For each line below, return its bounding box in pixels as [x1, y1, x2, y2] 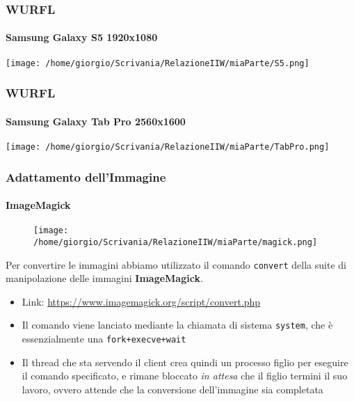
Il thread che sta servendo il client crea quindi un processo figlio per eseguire [22, 354, 348, 369]
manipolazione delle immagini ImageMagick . [6, 271, 203, 285]
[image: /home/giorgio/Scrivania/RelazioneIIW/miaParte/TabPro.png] [6, 141, 330, 152]
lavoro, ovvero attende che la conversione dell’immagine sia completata [22, 382, 323, 396]
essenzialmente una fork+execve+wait [22, 331, 186, 346]
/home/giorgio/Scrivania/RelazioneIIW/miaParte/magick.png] [33, 237, 318, 247]
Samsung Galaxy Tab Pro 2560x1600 [6, 113, 186, 128]
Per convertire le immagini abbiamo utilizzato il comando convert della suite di [6, 257, 346, 272]
